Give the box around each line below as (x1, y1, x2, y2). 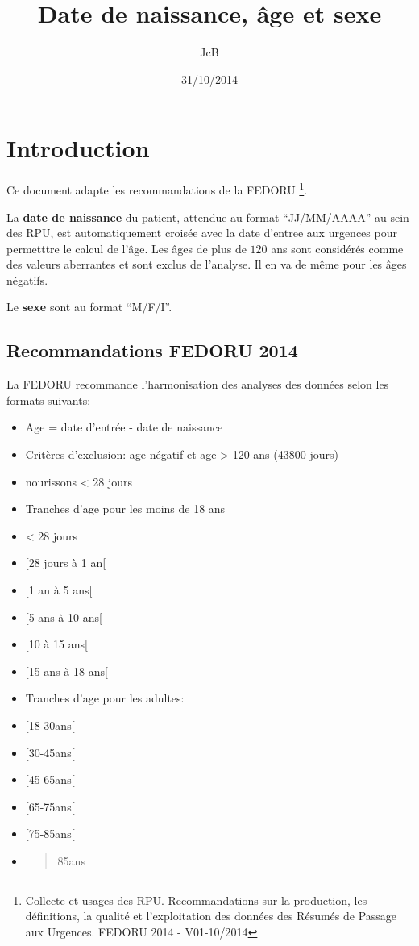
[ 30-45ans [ (25, 744, 75, 761)
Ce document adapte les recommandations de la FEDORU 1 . (6, 179, 308, 198)
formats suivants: (6, 391, 91, 408)
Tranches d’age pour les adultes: (25, 690, 185, 706)
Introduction (6, 131, 150, 165)
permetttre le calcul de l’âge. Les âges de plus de (6, 240, 247, 256)
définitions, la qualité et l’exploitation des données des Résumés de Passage (25, 907, 397, 924)
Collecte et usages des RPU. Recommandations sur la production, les (25, 891, 367, 908)
